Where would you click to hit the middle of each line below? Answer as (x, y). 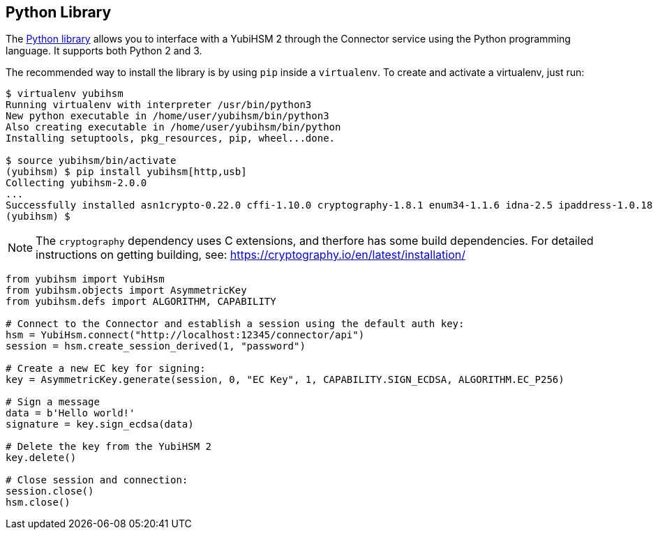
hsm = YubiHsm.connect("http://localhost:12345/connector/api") (185, 335)
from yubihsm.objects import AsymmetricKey (126, 291)
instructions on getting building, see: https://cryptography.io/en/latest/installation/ (251, 255)
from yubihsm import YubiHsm (85, 279)
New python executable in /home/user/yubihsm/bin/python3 (167, 116)
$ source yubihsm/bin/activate (91, 161)
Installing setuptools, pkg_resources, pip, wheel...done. (171, 138)
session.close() (50, 491)
